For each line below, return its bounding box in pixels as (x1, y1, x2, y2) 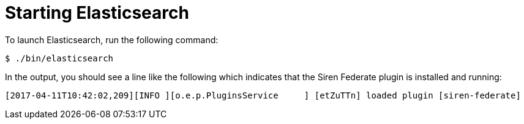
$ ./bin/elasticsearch (5, 53, 114, 63)
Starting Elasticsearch (5, 2, 189, 23)
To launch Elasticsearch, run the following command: (5, 34, 219, 45)
